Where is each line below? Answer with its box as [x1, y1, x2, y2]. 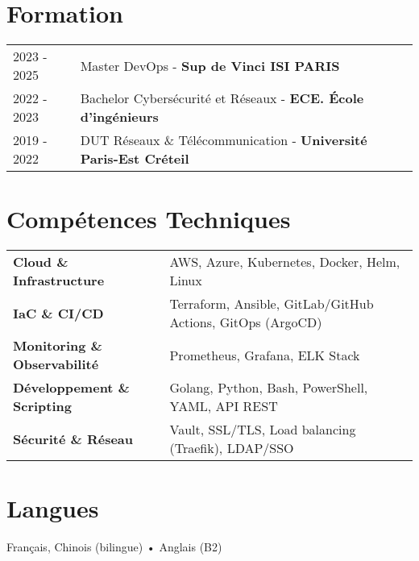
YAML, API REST [169, 397, 278, 416]
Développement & [13, 378, 130, 397]
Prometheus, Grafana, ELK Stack [169, 345, 360, 364]
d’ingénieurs [80, 107, 159, 127]
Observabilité [13, 355, 99, 374]
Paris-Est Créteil [80, 149, 189, 168]
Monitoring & [13, 336, 102, 355]
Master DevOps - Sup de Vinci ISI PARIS [80, 56, 340, 75]
